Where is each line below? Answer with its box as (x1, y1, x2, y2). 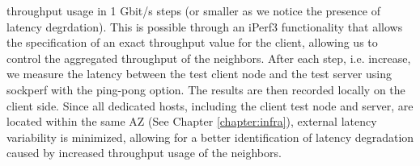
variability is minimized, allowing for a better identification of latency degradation (6, 128, 414, 145)
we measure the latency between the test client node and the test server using (6, 65, 392, 82)
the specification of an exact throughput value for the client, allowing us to (6, 34, 378, 51)
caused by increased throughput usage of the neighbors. (6, 144, 282, 161)
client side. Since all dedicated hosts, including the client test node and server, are (6, 97, 414, 114)
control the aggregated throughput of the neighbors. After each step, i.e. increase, (6, 49, 411, 66)
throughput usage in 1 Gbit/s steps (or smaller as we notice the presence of (6, 2, 380, 19)
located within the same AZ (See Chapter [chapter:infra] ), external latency (6, 113, 377, 130)
